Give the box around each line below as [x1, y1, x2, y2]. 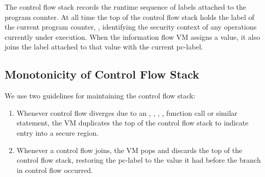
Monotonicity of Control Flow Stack [5, 66, 200, 82]
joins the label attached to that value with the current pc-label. [5, 41, 203, 52]
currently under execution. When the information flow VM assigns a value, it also [5, 31, 260, 42]
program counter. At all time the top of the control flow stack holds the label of [5, 11, 254, 22]
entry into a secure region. [16, 127, 99, 138]
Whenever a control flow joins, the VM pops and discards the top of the [16, 144, 243, 155]
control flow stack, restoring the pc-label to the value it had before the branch [16, 155, 261, 165]
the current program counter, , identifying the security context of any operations [5, 21, 257, 32]
